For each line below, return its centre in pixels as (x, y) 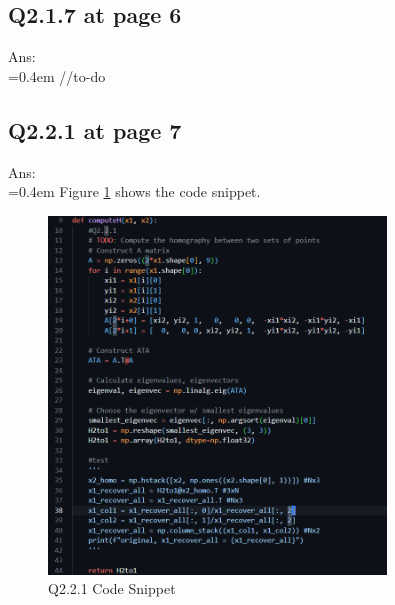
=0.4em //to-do (57, 75)
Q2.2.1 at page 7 (95, 129)
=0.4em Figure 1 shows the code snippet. (134, 191)
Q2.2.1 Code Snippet (112, 588)
